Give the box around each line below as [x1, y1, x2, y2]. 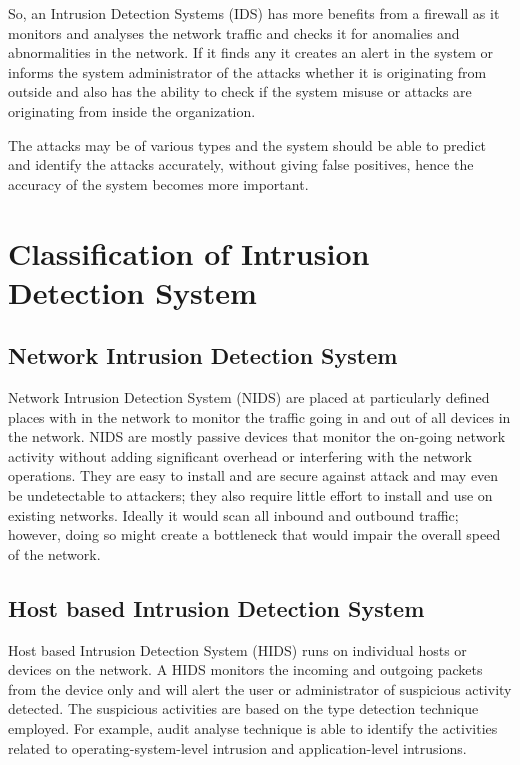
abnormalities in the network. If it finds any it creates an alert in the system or [8, 42, 494, 63]
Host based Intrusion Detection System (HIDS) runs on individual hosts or [8, 639, 467, 660]
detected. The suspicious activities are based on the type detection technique [8, 698, 479, 719]
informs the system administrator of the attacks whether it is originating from [8, 61, 487, 82]
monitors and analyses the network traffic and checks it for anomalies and [8, 22, 460, 43]
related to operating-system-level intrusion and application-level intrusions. [8, 737, 467, 758]
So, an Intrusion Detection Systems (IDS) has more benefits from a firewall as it [8, 3, 500, 23]
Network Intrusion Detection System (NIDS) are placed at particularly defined [8, 387, 490, 408]
